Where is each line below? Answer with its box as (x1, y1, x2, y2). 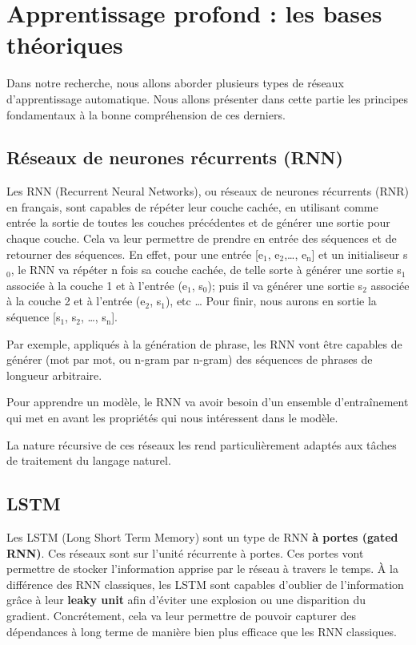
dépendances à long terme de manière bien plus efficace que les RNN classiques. (6, 623, 397, 639)
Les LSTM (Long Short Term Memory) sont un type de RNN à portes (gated (6, 529, 398, 545)
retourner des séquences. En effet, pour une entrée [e (6, 245, 264, 262)
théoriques (6, 28, 123, 61)
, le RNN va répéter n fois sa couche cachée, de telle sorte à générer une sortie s (10, 261, 402, 278)
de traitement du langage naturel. (6, 452, 171, 469)
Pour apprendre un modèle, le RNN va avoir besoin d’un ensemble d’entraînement (6, 393, 409, 410)
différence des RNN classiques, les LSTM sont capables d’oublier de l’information (6, 575, 404, 592)
